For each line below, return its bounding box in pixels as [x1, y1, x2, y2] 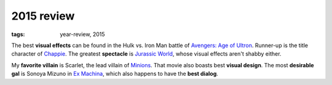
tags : [11, 31, 25, 38]
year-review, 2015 [60, 31, 105, 38]
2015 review [11, 9, 75, 23]
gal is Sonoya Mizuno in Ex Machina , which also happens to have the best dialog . [11, 70, 218, 78]
